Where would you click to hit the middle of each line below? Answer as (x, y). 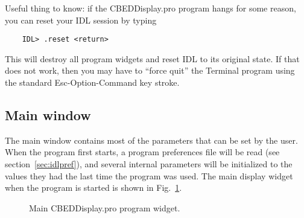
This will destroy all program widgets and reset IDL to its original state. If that (152, 58)
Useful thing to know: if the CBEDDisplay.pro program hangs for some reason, (150, 8)
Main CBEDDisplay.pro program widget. (105, 207)
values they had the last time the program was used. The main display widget (149, 175)
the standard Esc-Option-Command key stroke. (92, 82)
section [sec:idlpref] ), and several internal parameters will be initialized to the (149, 164)
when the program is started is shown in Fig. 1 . (93, 188)
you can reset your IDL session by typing (81, 20)
